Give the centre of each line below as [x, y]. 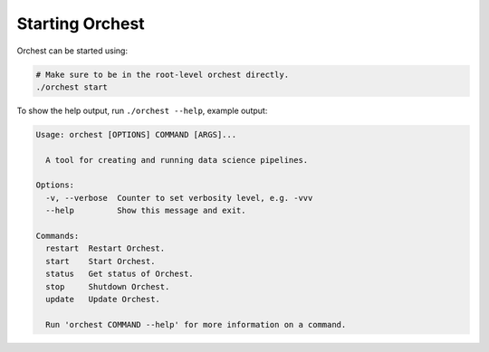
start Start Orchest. [101, 261]
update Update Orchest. [103, 299]
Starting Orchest [81, 24]
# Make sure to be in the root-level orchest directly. [163, 74]
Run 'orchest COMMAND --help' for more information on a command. [196, 324]
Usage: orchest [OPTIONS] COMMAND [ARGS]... [136, 134]
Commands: [58, 236]
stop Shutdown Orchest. [108, 286]
